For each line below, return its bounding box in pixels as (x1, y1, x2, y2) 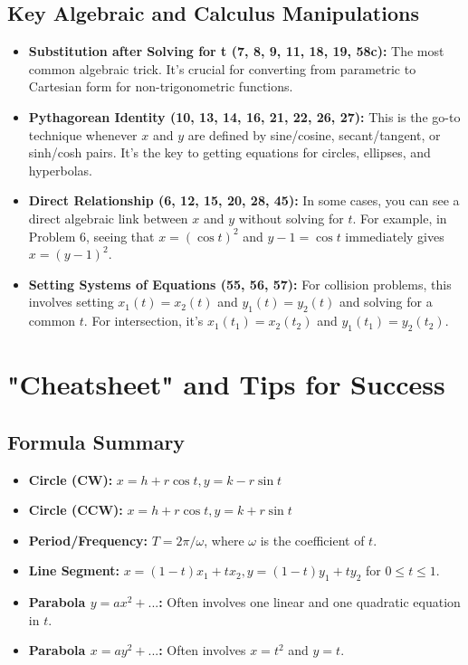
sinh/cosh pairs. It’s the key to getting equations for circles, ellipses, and (28, 143, 431, 162)
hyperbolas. (28, 160, 92, 179)
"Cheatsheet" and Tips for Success (7, 366, 445, 403)
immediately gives (345, 226, 444, 245)
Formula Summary (7, 427, 186, 455)
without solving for (238, 208, 344, 227)
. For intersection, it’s (83, 311, 204, 330)
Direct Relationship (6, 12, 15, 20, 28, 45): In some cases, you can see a (28, 191, 460, 210)
